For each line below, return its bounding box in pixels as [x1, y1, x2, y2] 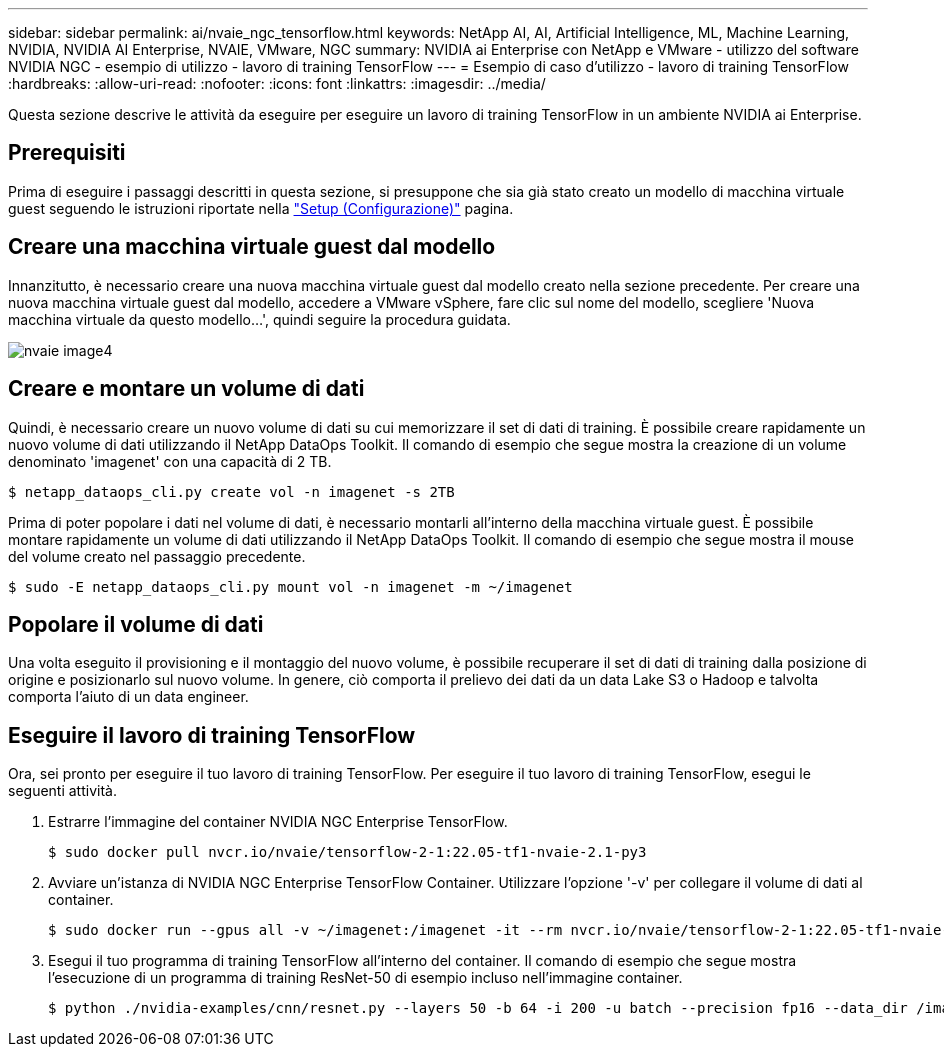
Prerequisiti [8, 140, 126, 166]
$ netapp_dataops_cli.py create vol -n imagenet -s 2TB [8, 483, 455, 500]
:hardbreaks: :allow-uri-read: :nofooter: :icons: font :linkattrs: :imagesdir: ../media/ [8, 75, 546, 92]
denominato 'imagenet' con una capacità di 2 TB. [8, 452, 332, 470]
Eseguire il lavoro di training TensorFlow [8, 722, 416, 748]
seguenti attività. [8, 782, 117, 800]
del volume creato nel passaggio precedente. [8, 547, 306, 565]
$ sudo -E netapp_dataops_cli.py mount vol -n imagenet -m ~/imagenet [8, 578, 573, 595]
